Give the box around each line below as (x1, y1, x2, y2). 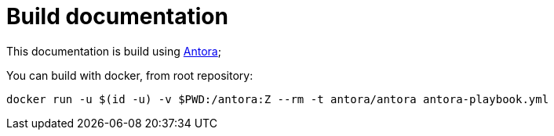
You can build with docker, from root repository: (6, 68, 253, 82)
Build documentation (6, 3, 228, 30)
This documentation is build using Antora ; (6, 44, 221, 58)
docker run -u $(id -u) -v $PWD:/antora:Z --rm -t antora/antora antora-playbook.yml (6, 92, 549, 106)
